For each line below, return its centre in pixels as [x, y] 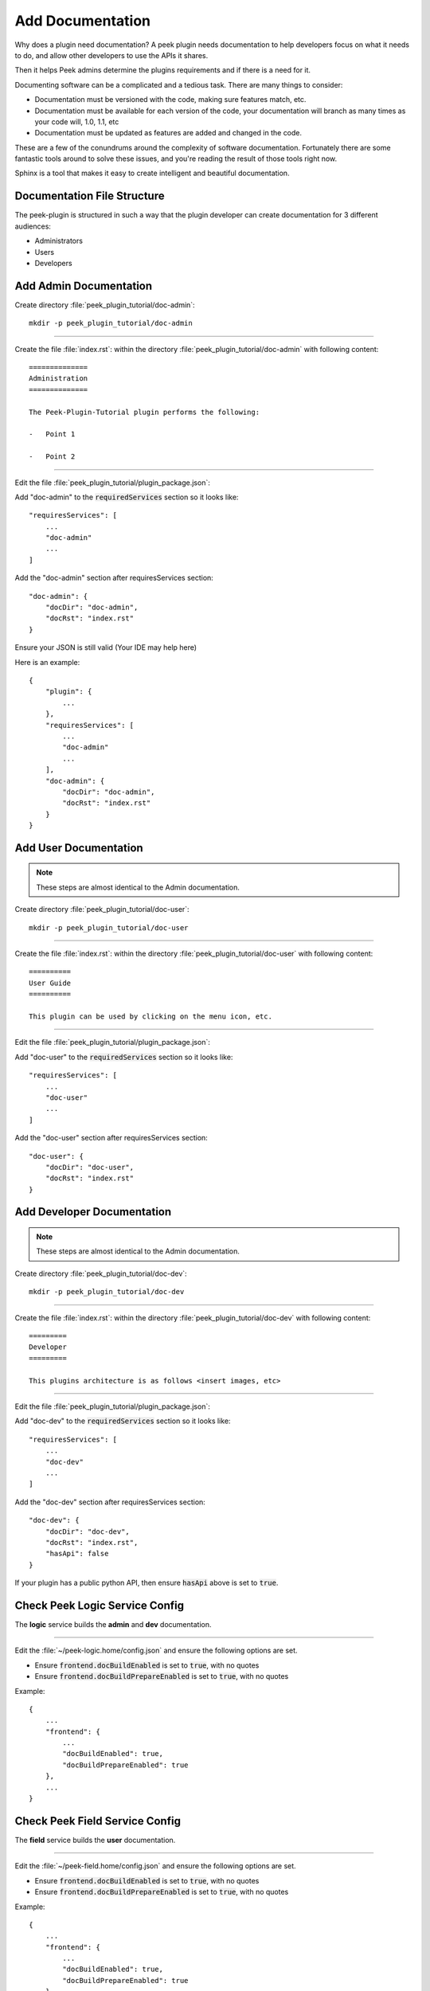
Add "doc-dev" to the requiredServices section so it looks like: [123, 1421]
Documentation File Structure [90, 196]
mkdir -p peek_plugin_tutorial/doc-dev [107, 1292]
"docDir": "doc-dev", [88, 1531]
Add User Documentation [79, 848]
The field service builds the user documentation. [95, 1840]
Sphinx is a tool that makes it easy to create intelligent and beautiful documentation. [152, 173]
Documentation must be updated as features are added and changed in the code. [168, 133]
